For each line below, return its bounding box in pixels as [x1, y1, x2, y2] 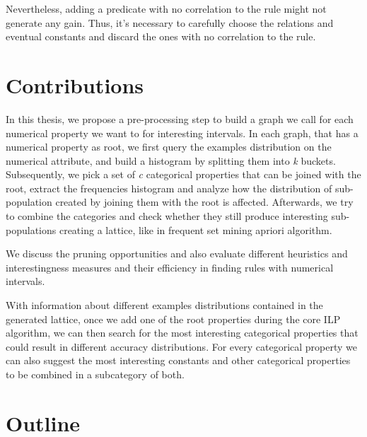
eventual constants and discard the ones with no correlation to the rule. [6, 29, 316, 44]
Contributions [6, 70, 144, 99]
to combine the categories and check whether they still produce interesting [6, 209, 328, 223]
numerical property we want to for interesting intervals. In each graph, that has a [6, 125, 359, 140]
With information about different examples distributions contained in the [6, 298, 323, 313]
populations [6, 222, 57, 237]
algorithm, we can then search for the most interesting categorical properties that [6, 325, 359, 340]
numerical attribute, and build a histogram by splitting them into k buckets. [6, 153, 336, 168]
